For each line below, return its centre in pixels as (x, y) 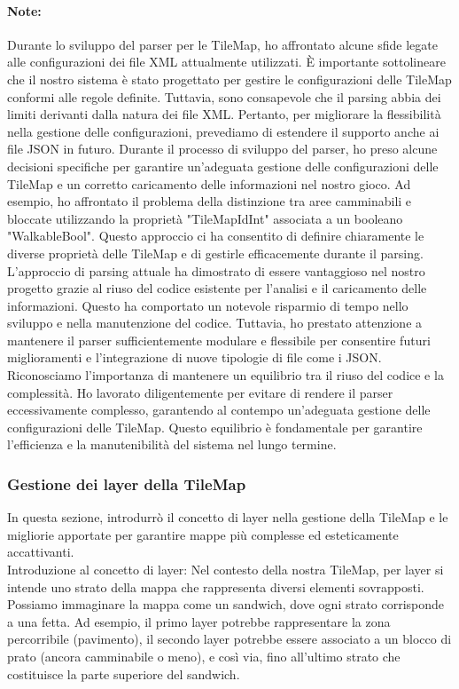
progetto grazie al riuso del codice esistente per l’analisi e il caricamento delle (217, 288)
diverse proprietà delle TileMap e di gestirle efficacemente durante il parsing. (215, 253)
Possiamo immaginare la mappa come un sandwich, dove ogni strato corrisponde (226, 604)
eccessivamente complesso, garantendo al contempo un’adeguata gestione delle (219, 410)
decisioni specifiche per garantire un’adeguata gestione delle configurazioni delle (223, 166)
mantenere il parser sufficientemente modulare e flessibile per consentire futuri (219, 340)
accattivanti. (41, 552)
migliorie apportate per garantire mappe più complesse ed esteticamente (203, 534)
